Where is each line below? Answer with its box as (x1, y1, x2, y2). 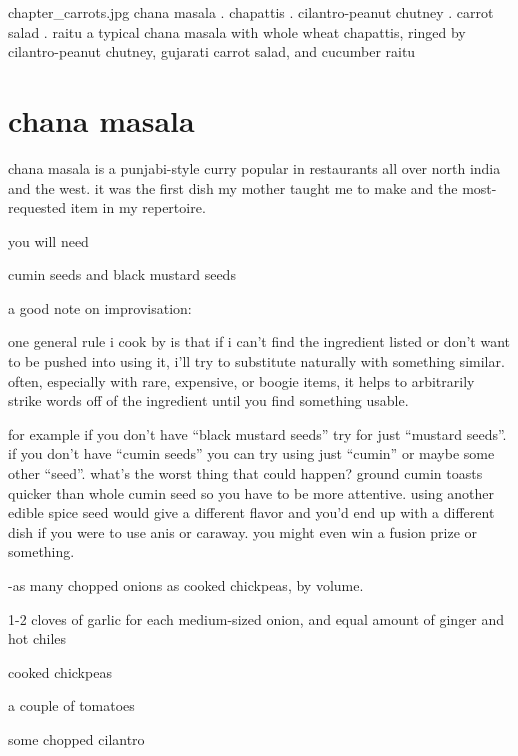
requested (8, 197, 67, 218)
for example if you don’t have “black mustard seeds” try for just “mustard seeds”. (8, 423, 507, 444)
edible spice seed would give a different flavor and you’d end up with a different (8, 502, 495, 523)
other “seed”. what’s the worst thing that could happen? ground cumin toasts (8, 463, 483, 484)
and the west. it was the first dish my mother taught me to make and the (8, 177, 458, 198)
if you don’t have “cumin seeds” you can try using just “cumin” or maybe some (8, 443, 495, 464)
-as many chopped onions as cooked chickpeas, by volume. (8, 575, 364, 595)
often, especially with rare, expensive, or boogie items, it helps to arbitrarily (8, 370, 475, 391)
